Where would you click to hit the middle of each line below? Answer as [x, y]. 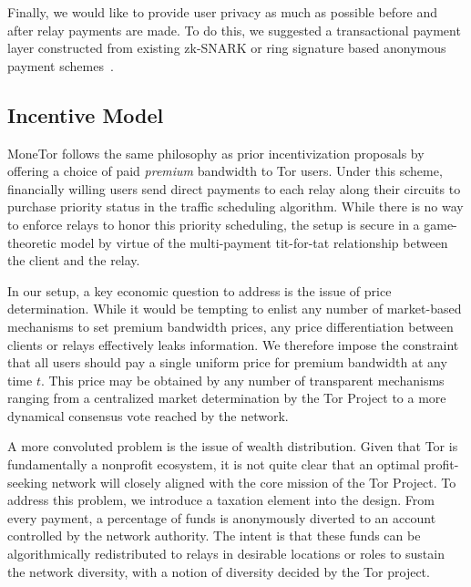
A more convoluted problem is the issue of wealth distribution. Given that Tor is [233, 446]
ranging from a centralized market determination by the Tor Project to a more [227, 398]
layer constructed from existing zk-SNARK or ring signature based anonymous [227, 48]
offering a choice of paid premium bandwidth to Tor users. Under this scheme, [225, 171]
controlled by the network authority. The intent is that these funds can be [214, 536]
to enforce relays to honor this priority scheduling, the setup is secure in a [214, 224]
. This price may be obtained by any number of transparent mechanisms [242, 380]
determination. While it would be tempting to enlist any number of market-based [235, 309]
